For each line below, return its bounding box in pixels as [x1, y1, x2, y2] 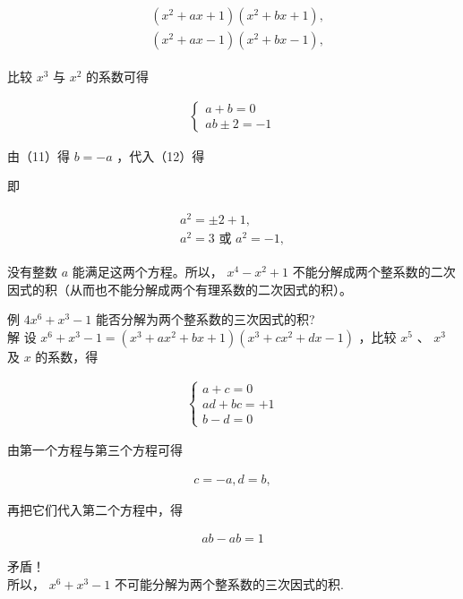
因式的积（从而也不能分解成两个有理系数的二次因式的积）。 [7, 279, 352, 298]
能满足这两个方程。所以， [72, 262, 223, 281]
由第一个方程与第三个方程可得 [7, 441, 183, 459]
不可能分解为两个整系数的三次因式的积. [114, 575, 344, 593]
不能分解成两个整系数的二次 [292, 262, 456, 281]
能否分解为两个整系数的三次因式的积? [95, 310, 315, 329]
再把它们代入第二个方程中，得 [7, 500, 183, 518]
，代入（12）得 [116, 146, 205, 165]
